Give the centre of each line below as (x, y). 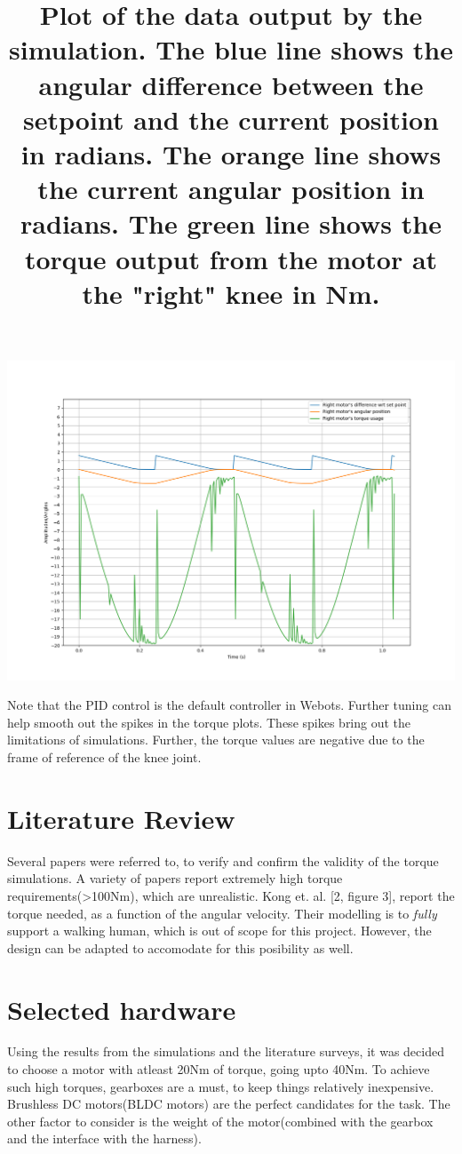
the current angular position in (231, 189)
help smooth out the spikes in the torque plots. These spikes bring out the (209, 722)
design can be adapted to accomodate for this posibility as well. (180, 947)
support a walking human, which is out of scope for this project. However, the (219, 931)
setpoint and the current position (231, 119)
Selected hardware (122, 1009)
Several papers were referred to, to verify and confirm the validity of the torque (223, 860)
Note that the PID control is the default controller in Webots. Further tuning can (229, 705)
